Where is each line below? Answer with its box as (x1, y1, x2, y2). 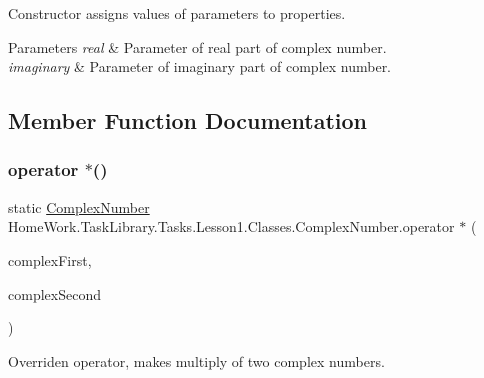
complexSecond (8, 283, 101, 304)
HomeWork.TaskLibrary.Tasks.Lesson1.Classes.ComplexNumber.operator (8, 216, 455, 237)
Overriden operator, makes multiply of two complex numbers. (8, 350, 385, 371)
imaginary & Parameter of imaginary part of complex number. (8, 56, 392, 77)
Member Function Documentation (8, 105, 368, 136)
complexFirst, (8, 249, 92, 270)
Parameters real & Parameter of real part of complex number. (8, 36, 387, 57)
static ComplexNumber (8, 196, 150, 217)
